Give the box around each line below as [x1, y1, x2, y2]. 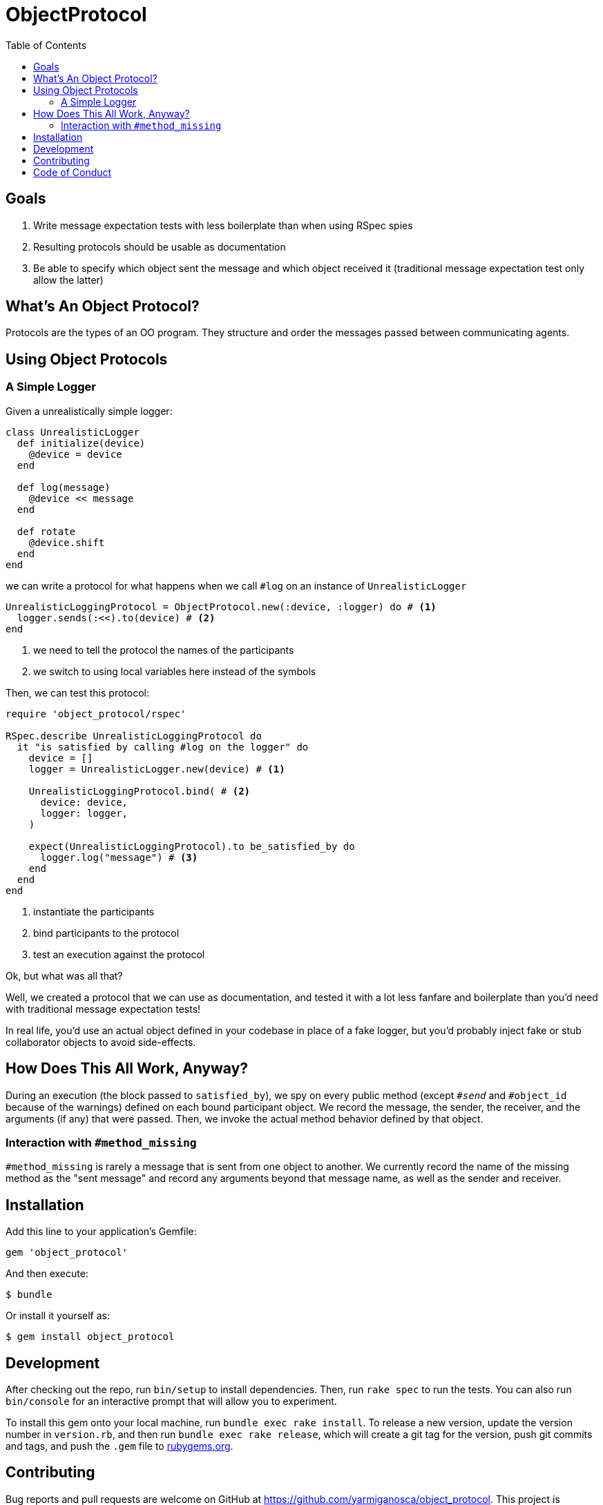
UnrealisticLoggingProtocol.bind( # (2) [28, 785, 251, 797]
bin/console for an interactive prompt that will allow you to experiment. [6, 1395, 337, 1407]
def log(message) [17, 481, 111, 493]
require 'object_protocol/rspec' [6, 708, 186, 719]
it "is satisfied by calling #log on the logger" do [17, 741, 309, 752]
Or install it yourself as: [6, 1310, 110, 1322]
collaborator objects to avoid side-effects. [6, 1036, 196, 1048]
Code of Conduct [33, 166, 112, 178]
